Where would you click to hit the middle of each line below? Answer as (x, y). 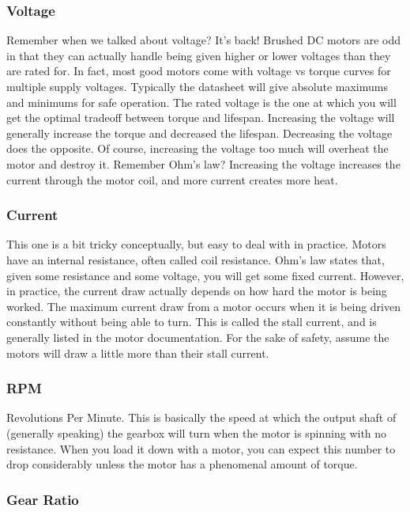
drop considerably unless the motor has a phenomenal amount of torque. (182, 464)
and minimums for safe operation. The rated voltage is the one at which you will (201, 102)
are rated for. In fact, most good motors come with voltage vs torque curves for (199, 71)
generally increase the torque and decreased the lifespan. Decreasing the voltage (199, 133)
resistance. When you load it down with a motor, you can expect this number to (201, 448)
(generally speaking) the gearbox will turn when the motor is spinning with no (197, 432)
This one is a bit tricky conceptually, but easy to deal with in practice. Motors (196, 244)
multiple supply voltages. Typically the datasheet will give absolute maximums (197, 86)
